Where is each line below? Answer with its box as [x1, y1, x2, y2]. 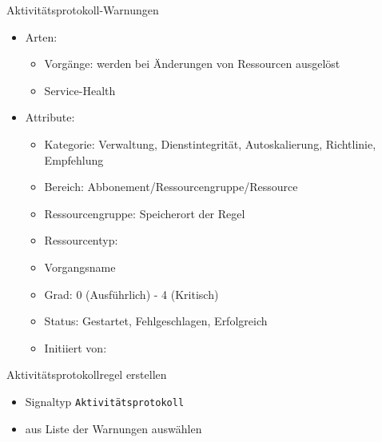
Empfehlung [44, 151, 104, 168]
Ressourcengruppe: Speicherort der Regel [44, 205, 245, 221]
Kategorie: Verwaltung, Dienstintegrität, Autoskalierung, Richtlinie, [44, 135, 376, 152]
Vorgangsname [44, 258, 116, 275]
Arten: [25, 28, 58, 45]
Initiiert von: [44, 339, 107, 356]
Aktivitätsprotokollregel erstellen [6, 366, 167, 383]
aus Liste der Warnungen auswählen [25, 420, 202, 436]
